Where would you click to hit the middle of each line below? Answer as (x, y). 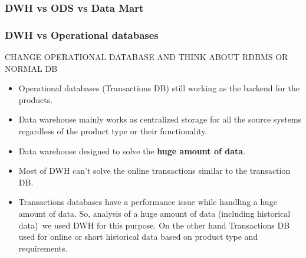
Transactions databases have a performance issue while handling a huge (148, 202)
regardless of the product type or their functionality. (113, 131)
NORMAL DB (31, 68)
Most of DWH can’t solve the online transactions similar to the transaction (154, 171)
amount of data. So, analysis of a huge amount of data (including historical (154, 213)
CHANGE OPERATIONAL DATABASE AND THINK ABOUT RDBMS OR (147, 57)
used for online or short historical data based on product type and (138, 236)
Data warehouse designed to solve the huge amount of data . (132, 150)
